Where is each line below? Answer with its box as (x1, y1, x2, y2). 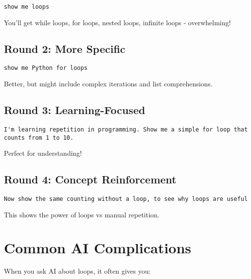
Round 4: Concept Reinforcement (4, 172, 177, 187)
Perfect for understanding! (4, 148, 82, 158)
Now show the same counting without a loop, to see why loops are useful (4, 196, 248, 203)
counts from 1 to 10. (4, 134, 74, 141)
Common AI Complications (4, 238, 192, 258)
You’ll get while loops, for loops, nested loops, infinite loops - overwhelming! (4, 17, 231, 27)
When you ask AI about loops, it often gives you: (4, 266, 151, 276)
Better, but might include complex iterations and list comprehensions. (4, 79, 213, 89)
